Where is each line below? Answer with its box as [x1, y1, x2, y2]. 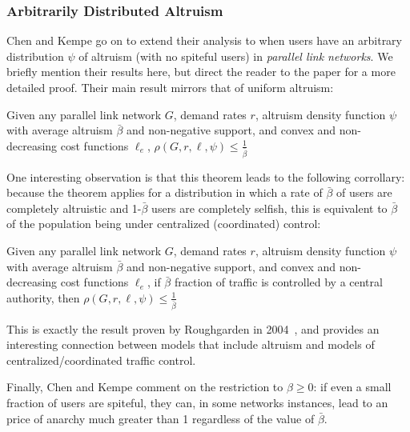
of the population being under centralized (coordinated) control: [6, 215, 321, 232]
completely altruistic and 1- [6, 199, 142, 216]
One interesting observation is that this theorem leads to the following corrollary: [6, 168, 405, 185]
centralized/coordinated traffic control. [6, 351, 196, 368]
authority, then [6, 289, 80, 306]
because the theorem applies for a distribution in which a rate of [6, 184, 323, 201]
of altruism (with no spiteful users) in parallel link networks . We [78, 47, 393, 64]
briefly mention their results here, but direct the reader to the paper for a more [6, 63, 396, 80]
